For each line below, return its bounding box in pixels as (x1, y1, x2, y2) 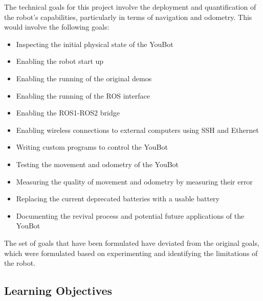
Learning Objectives (4, 283, 113, 298)
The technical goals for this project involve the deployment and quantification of (4, 2, 256, 12)
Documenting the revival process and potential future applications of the (16, 210, 245, 221)
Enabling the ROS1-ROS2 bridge (16, 107, 120, 118)
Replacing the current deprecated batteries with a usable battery (16, 193, 220, 204)
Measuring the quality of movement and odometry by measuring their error (16, 176, 253, 187)
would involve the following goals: (4, 21, 109, 32)
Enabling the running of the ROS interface (16, 90, 150, 101)
